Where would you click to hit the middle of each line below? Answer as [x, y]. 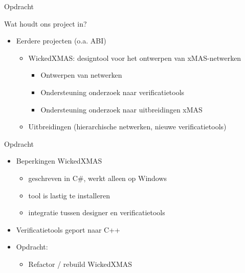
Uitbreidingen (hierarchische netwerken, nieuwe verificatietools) [127, 127]
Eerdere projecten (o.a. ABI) [61, 41]
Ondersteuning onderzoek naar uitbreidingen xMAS [121, 109]
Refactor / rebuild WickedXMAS [80, 264]
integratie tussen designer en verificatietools [97, 212]
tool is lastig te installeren [69, 195]
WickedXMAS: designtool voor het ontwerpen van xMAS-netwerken [135, 58]
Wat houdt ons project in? [46, 23]
